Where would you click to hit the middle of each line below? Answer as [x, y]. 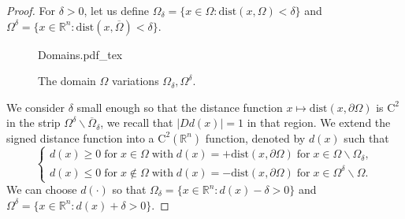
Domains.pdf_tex [80, 54]
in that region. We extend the [319, 122]
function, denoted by [255, 137]
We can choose [42, 189]
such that [366, 137]
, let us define [117, 10]
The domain [67, 81]
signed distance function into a [80, 137]
